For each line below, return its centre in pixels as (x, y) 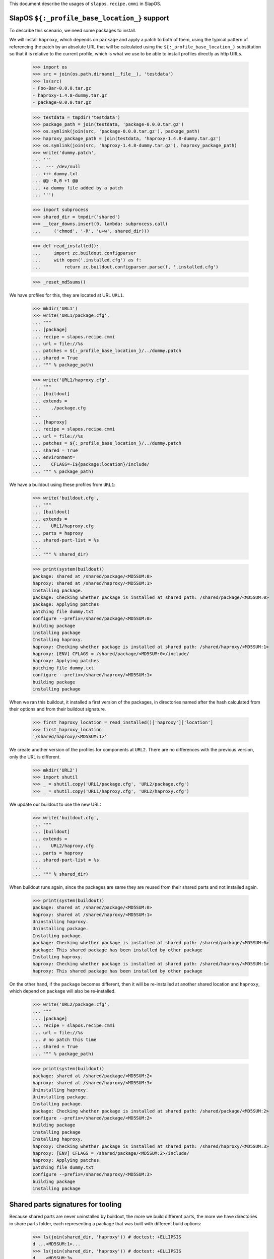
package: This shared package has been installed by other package (118, 950)
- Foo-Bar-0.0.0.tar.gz (62, 88)
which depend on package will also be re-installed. (62, 991)
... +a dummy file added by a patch (78, 188)
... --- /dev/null (56, 167)
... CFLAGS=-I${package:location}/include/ (91, 464)
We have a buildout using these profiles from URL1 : (62, 484)
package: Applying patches (66, 605)
